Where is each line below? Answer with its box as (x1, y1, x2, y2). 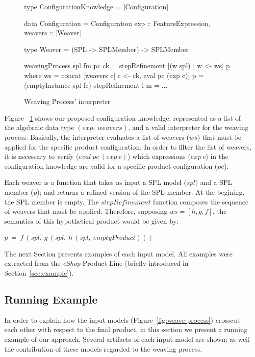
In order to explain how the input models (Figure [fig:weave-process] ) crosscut (4, 314, 240, 325)
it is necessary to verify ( (4, 151, 79, 161)
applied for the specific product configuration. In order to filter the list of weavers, (4, 141, 252, 152)
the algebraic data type (4, 122, 74, 132)
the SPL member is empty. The (4, 196, 99, 206)
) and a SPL (195, 177, 232, 187)
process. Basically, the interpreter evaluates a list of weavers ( (4, 131, 189, 142)
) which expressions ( (127, 151, 191, 161)
